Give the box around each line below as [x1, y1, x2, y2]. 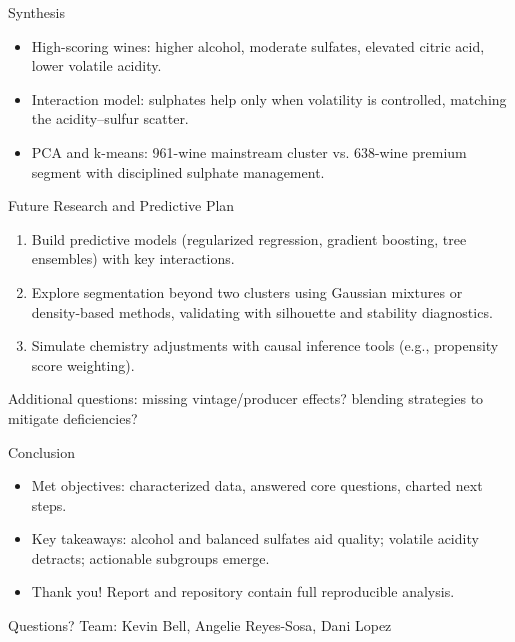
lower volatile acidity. [31, 55, 162, 76]
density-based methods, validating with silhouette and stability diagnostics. [31, 301, 493, 322]
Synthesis [8, 2, 65, 22]
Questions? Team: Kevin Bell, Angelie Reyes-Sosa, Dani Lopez [8, 615, 392, 636]
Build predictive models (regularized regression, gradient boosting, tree [31, 228, 467, 249]
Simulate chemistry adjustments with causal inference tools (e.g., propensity [31, 335, 499, 356]
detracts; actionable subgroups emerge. [31, 547, 270, 568]
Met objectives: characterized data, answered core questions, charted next [31, 475, 483, 496]
